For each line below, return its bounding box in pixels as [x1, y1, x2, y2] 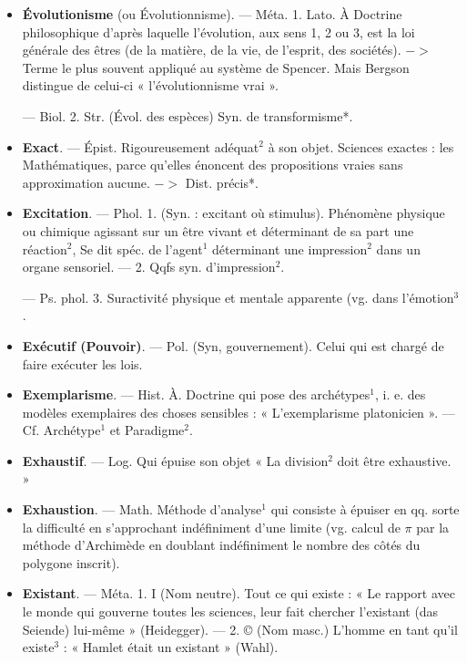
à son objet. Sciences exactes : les [268, 137, 454, 156]
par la [416, 517, 450, 536]
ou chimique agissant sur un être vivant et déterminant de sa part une [22, 221, 414, 240]
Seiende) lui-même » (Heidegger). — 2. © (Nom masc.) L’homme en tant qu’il [22, 619, 458, 638]
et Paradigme [109, 420, 185, 440]
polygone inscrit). [22, 553, 120, 572]
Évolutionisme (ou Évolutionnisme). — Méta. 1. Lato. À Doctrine [22, 5, 402, 23]
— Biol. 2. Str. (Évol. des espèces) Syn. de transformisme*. [22, 106, 353, 125]
